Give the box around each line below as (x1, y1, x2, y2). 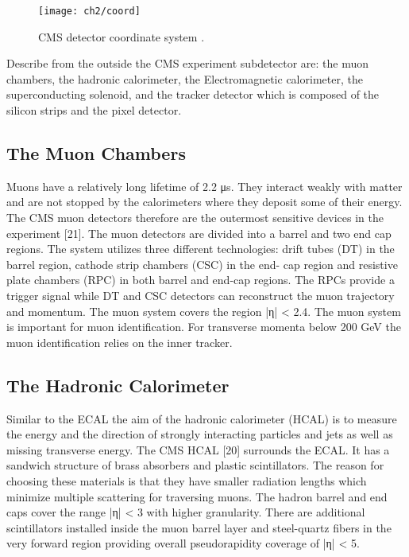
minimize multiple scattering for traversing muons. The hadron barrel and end (6, 488, 388, 504)
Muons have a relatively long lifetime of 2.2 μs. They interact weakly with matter (6, 177, 403, 194)
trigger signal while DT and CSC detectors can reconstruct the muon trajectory (6, 286, 395, 303)
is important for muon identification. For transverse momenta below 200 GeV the (6, 318, 401, 335)
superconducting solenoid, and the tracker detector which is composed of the (6, 86, 380, 103)
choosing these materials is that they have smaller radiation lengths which (6, 472, 367, 489)
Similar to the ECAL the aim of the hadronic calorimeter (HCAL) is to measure (6, 410, 397, 427)
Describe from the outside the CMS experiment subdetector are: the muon (6, 55, 368, 72)
